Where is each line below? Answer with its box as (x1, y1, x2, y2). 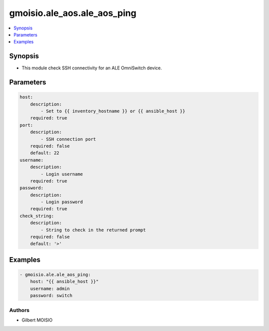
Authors (9, 307, 30, 314)
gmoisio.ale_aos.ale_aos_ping (9, 7, 136, 18)
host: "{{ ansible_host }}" (30, 279, 99, 285)
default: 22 (30, 150, 60, 156)
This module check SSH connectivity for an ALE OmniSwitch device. (21, 65, 162, 71)
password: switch (30, 293, 73, 299)
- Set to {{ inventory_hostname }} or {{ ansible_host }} (40, 108, 185, 114)
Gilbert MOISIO (21, 317, 53, 323)
